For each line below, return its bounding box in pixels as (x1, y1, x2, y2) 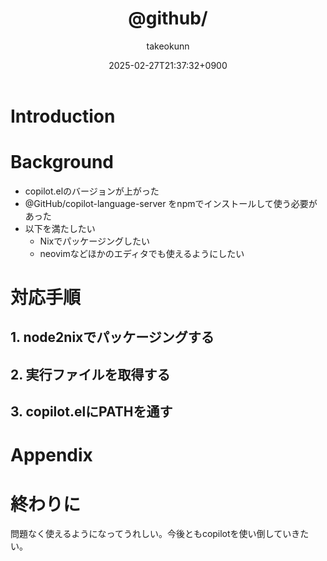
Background (10, 151, 114, 174)
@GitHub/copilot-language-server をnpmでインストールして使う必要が (24, 197, 318, 209)
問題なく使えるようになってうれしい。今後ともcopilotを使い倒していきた (10, 528, 310, 540)
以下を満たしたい (24, 222, 96, 234)
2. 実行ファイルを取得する (10, 366, 171, 383)
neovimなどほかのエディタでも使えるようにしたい (39, 247, 245, 259)
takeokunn (146, 40, 190, 52)
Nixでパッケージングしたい (39, 235, 150, 247)
